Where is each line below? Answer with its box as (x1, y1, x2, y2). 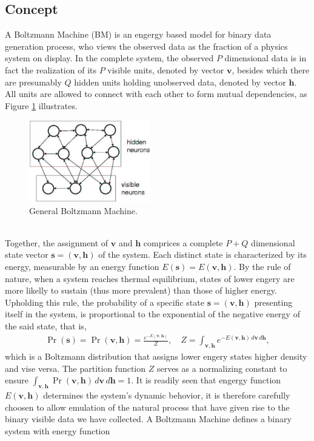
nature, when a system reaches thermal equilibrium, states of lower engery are (5, 272, 295, 284)
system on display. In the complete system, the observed (5, 52, 214, 64)
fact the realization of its (5, 63, 97, 76)
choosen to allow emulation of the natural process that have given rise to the (5, 400, 290, 413)
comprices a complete (143, 236, 223, 249)
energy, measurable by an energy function (5, 260, 159, 273)
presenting (254, 295, 293, 308)
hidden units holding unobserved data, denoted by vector (74, 75, 286, 88)
